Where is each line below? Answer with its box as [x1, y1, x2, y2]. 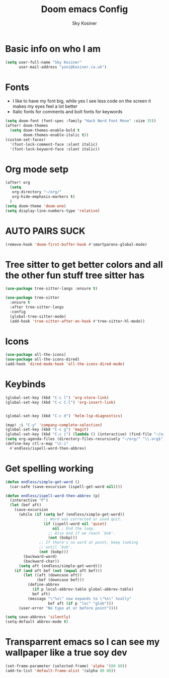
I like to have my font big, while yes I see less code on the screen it [12, 98, 151, 104]
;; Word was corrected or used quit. [43, 516, 123, 521]
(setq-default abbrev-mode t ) [5, 619, 69, 625]
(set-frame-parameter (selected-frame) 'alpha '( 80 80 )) [5, 663, 127, 669]
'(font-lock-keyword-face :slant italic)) [10, 146, 100, 152]
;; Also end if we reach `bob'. [48, 531, 116, 536]
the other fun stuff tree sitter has [5, 269, 145, 281]
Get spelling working [5, 463, 94, 474]
